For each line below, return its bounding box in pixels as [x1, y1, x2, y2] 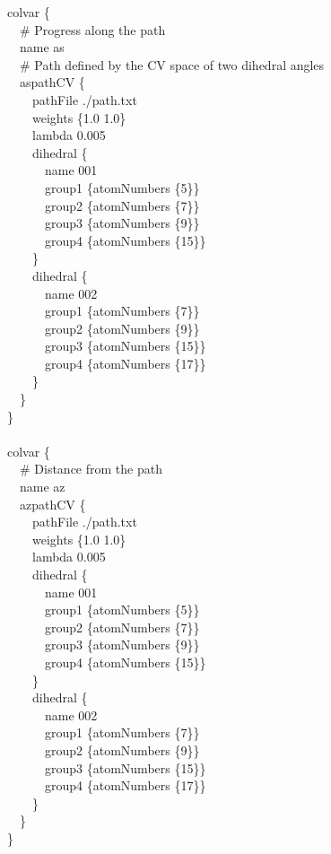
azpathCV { [19, 494, 86, 513]
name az [19, 477, 65, 496]
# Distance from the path [19, 459, 162, 478]
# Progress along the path [19, 20, 166, 39]
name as [19, 38, 65, 57]
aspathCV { [19, 73, 85, 91]
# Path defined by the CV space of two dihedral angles [19, 55, 325, 74]
